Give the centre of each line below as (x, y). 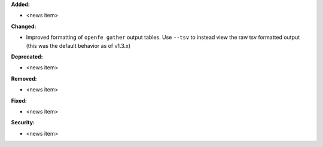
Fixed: (19, 100)
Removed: (24, 78)
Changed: (24, 26)
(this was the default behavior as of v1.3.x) (78, 45)
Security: (23, 122)
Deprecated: (27, 56)
